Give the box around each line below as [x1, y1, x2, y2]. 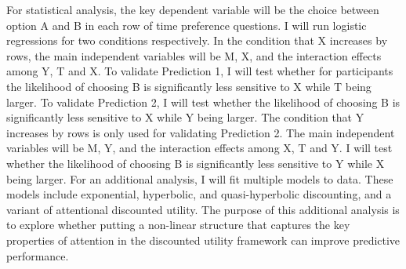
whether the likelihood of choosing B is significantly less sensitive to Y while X [6, 154, 385, 171]
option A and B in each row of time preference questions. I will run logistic [6, 16, 367, 33]
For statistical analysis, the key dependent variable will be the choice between [6, 2, 379, 17]
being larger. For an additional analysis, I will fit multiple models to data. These [6, 170, 393, 187]
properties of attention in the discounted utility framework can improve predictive [6, 231, 401, 248]
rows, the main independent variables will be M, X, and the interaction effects [6, 47, 382, 64]
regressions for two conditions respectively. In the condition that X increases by [6, 32, 388, 49]
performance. [6, 247, 69, 264]
